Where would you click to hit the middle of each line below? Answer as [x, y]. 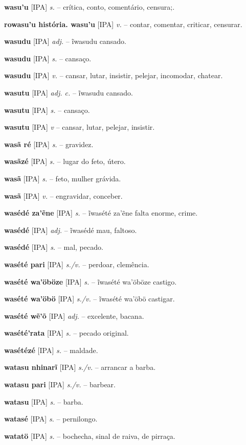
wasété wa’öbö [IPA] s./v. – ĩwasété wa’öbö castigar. [90, 299]
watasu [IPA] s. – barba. [44, 401]
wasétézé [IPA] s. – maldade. [51, 350]
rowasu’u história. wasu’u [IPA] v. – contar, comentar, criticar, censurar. [123, 24]
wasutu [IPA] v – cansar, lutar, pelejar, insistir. [80, 127]
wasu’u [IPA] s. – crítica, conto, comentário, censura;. [90, 7]
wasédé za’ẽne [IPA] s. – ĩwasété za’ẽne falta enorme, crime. [101, 213]
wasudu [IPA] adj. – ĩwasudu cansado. [65, 41]
